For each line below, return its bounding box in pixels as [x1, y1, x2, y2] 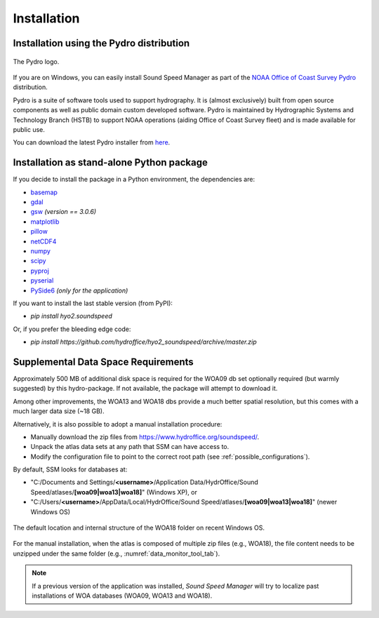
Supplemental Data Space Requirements [13, 356, 194, 368]
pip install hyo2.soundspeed [30, 312, 112, 321]
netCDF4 [30, 237, 57, 246]
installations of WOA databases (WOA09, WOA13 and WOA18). [32, 591, 213, 600]
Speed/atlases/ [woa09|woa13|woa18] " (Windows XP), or [30, 488, 198, 496]
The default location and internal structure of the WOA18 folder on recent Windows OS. [13, 523, 265, 532]
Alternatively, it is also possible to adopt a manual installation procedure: [13, 419, 222, 428]
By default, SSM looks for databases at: [13, 465, 128, 473]
